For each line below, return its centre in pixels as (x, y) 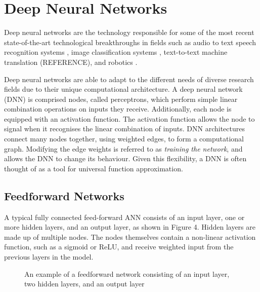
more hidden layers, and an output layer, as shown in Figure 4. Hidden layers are (130, 227)
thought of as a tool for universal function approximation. (94, 168)
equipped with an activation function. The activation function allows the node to (129, 118)
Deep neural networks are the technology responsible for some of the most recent (129, 32)
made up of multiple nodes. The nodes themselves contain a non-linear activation (130, 236)
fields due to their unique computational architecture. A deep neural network (123, 89)
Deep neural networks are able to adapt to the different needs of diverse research (129, 79)
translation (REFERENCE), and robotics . (71, 62)
